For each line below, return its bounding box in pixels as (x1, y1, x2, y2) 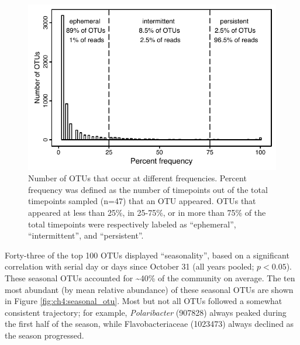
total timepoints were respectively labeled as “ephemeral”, (28, 218, 236, 230)
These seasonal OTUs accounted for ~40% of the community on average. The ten (5, 272, 295, 284)
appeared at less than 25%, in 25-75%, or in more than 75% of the (28, 206, 266, 219)
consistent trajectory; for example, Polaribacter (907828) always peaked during (5, 306, 287, 318)
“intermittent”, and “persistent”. (28, 229, 144, 241)
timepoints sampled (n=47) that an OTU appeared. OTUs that (28, 195, 256, 207)
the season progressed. (5, 329, 84, 341)
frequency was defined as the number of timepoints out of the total (28, 183, 268, 195)
